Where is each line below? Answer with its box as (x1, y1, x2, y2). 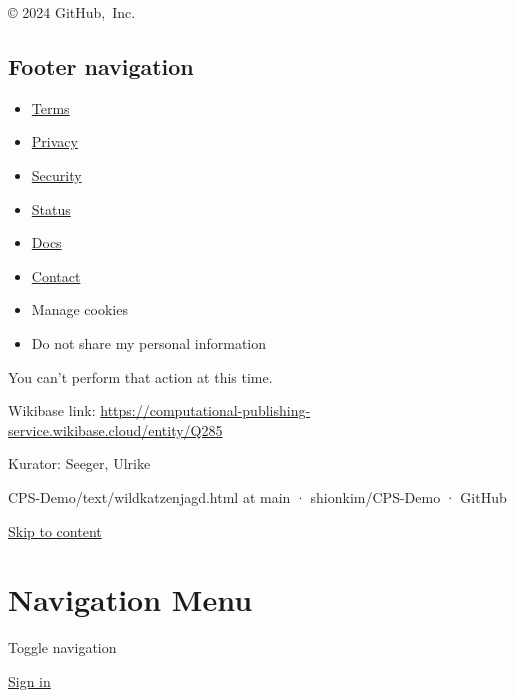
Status (31, 198, 71, 219)
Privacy (31, 131, 78, 152)
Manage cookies (31, 299, 128, 320)
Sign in (8, 670, 51, 691)
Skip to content (8, 520, 102, 541)
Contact (31, 265, 81, 286)
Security (31, 164, 82, 185)
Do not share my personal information (31, 332, 267, 353)
